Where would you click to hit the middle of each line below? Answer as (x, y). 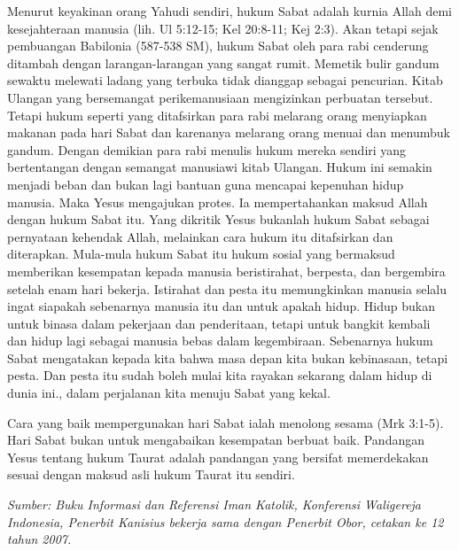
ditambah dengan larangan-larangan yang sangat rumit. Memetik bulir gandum (223, 62)
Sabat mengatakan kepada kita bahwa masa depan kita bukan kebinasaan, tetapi (228, 357)
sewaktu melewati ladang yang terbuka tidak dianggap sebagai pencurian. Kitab (225, 80)
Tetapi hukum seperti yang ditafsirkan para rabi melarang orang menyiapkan (217, 115)
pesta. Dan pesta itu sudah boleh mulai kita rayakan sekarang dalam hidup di (220, 375)
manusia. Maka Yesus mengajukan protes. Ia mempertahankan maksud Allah (218, 202)
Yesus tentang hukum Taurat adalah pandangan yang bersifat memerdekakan (218, 457)
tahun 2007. (39, 539)
